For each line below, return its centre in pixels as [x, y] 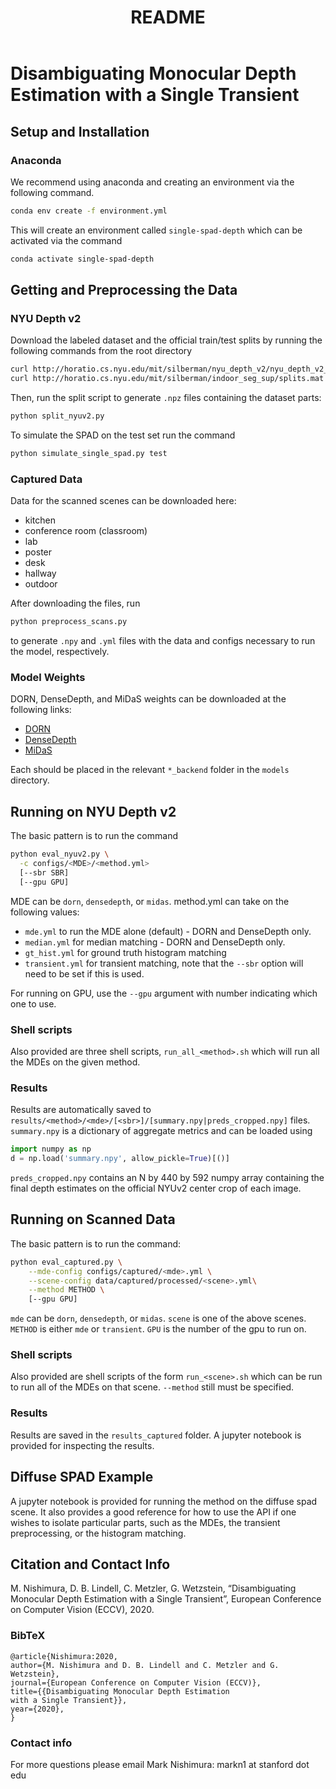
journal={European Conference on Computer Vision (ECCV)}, [136, 1682]
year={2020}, [37, 1709]
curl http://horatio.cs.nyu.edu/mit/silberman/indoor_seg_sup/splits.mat [167, 379]
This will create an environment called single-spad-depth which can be [156, 230]
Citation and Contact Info [90, 1564]
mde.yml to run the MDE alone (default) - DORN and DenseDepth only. [168, 931]
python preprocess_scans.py [69, 622]
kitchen [40, 520]
